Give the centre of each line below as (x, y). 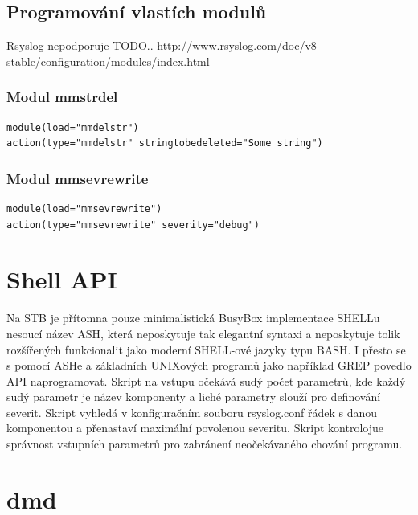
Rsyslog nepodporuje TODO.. (80, 45)
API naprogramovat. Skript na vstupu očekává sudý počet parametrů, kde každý (206, 380)
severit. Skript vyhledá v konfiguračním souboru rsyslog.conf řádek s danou (192, 412)
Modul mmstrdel (62, 97)
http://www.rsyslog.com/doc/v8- (239, 45)
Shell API (62, 279)
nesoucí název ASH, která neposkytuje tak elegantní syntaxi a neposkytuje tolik (203, 333)
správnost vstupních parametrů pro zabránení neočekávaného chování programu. (205, 444)
